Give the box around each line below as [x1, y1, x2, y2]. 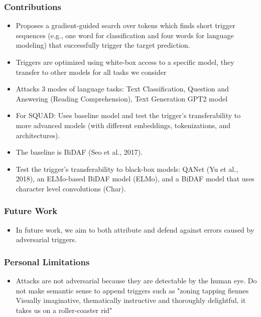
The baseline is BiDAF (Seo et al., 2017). [16, 147, 143, 157]
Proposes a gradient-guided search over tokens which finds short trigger [16, 20, 235, 31]
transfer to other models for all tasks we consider [16, 66, 167, 77]
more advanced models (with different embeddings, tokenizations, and [16, 120, 231, 130]
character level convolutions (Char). [16, 183, 126, 193]
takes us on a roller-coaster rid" [16, 304, 112, 315]
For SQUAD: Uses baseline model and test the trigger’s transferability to [16, 110, 241, 121]
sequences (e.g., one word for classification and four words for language [16, 30, 234, 40]
